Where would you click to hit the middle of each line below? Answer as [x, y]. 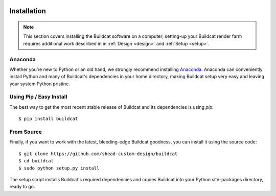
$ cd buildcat [36, 161]
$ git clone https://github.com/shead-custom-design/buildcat [98, 154]
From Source [26, 132]
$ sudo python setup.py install [59, 168]
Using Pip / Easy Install [38, 97]
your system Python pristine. [40, 84]
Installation [28, 11]
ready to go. [22, 187]
